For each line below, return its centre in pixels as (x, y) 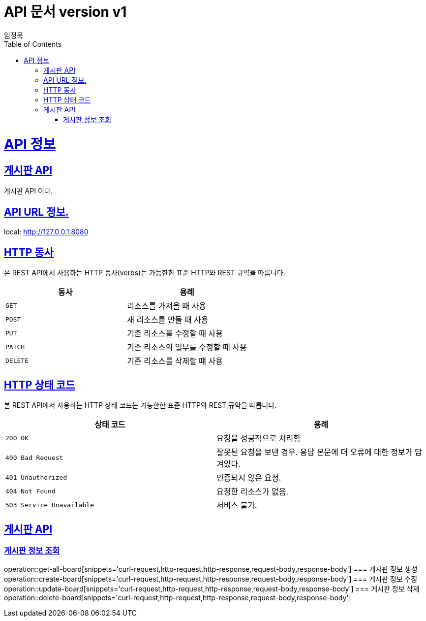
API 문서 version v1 (65, 12)
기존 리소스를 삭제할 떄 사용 (175, 361)
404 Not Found (30, 491)
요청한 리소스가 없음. (253, 492)
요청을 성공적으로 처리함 (259, 439)
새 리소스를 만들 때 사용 (168, 320)
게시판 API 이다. (28, 191)
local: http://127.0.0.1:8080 (46, 231)
